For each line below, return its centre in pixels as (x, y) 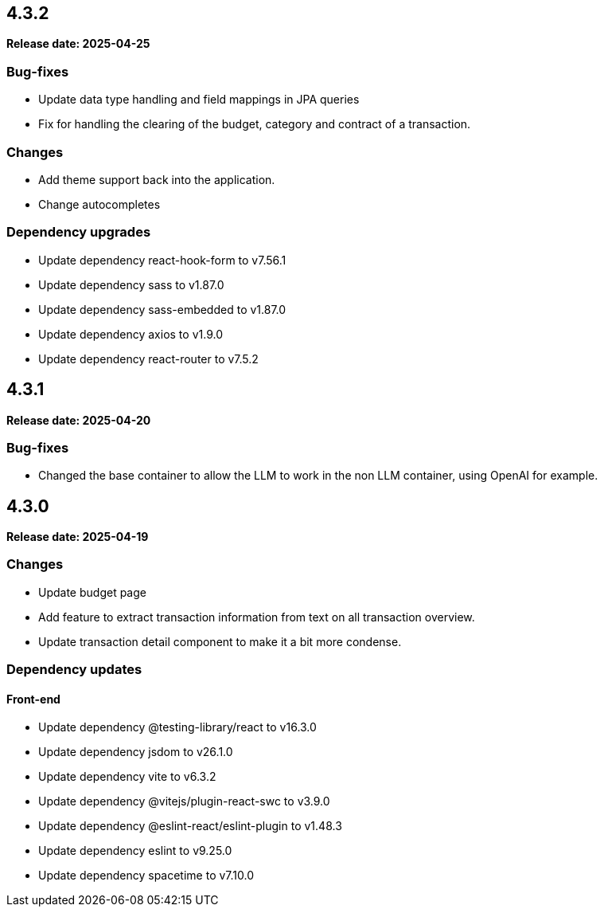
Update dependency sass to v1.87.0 (131, 284)
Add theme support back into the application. (157, 179)
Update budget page (92, 592)
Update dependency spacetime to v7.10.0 (146, 876)
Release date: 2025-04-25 (78, 44)
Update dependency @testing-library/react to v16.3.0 (177, 727)
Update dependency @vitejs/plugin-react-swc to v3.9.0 (184, 801)
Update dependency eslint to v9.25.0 (135, 851)
